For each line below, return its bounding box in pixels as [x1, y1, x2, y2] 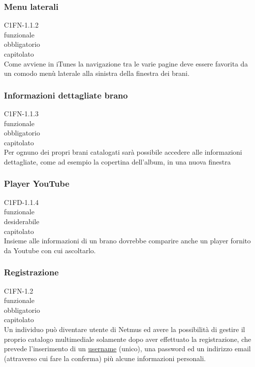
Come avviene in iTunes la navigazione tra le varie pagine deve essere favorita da [4, 58, 248, 68]
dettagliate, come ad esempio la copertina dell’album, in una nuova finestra [4, 156, 231, 167]
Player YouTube [4, 177, 69, 190]
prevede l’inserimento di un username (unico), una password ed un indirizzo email [4, 343, 251, 354]
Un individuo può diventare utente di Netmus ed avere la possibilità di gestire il [4, 324, 245, 334]
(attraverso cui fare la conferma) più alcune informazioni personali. [4, 353, 206, 363]
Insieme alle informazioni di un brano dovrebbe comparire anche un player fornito [4, 235, 251, 246]
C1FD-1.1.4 [4, 197, 39, 207]
